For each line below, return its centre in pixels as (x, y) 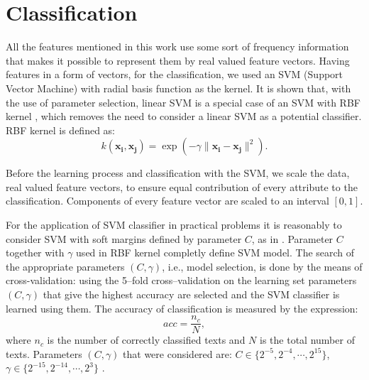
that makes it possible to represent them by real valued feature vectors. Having (178, 60)
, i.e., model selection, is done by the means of (262, 266)
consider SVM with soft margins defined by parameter (124, 238)
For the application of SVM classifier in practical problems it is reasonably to (174, 225)
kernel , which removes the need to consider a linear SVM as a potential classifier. (184, 116)
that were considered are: (177, 353)
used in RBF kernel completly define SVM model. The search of (215, 253)
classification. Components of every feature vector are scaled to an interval (167, 201)
